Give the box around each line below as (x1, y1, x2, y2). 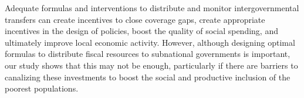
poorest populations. (5, 82, 79, 94)
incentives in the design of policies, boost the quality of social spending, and (5, 25, 278, 37)
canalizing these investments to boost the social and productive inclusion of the (5, 70, 291, 83)
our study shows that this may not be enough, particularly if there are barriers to (5, 59, 298, 71)
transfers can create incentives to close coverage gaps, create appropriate (5, 13, 265, 25)
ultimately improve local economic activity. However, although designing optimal (5, 36, 295, 48)
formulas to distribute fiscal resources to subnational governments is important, (5, 48, 291, 60)
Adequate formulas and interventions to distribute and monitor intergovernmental (5, 2, 299, 13)
